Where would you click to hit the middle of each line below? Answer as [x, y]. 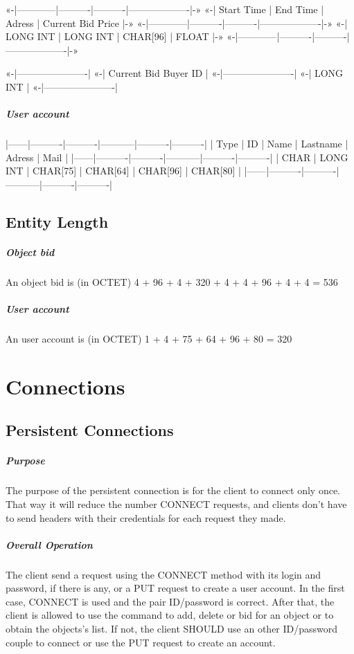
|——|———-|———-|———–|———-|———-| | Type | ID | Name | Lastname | [177, 144]
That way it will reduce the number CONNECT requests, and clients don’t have [176, 503]
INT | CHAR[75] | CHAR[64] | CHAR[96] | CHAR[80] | [123, 171]
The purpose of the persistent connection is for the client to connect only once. [173, 490]
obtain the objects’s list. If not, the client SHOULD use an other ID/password [172, 629]
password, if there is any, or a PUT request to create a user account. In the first [175, 588]
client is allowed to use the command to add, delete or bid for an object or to [170, 615]
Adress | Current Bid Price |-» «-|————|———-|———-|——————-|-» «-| [177, 22]
